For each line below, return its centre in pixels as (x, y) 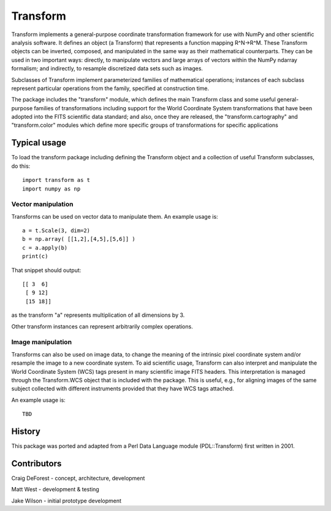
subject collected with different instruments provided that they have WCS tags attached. (123, 388)
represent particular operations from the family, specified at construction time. (110, 88)
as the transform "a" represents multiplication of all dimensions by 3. (98, 315)
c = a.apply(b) (45, 248)
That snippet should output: (46, 270)
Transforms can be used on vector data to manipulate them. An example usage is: (115, 216)
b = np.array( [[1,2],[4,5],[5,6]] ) (79, 239)
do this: (21, 166)
